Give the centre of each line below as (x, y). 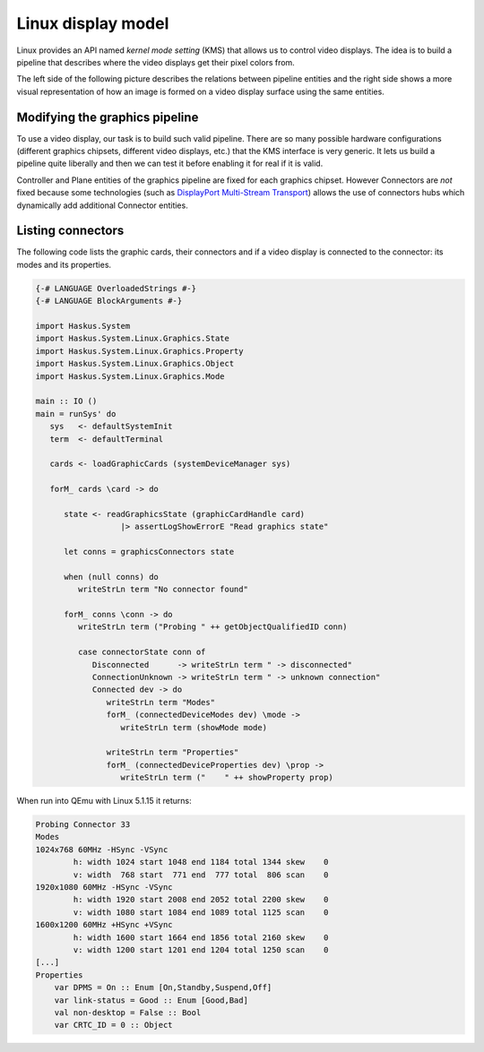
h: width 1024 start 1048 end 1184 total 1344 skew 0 (201, 862)
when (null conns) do (111, 577)
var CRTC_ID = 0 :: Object (114, 1025)
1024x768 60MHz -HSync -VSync (102, 849)
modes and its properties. (64, 264)
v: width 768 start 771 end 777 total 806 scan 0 (201, 875)
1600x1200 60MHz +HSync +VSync (104, 925)
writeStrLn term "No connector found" (163, 590)
